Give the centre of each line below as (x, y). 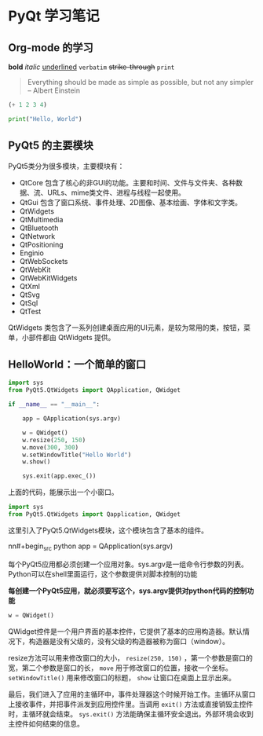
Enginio (32, 253)
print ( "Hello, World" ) (45, 119)
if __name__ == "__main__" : (54, 405)
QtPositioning (42, 244)
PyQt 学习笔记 (54, 16)
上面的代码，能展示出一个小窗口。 (63, 492)
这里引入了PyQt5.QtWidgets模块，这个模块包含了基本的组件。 (108, 530)
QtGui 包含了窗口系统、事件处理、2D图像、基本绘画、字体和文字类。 (130, 202)
